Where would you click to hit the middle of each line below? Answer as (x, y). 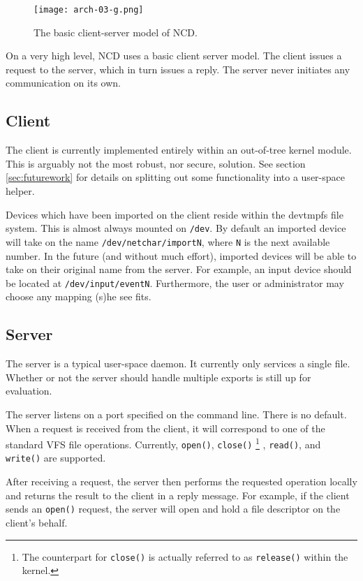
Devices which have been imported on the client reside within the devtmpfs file (175, 214)
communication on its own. (63, 83)
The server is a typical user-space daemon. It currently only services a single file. (178, 363)
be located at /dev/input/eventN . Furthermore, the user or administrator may (175, 282)
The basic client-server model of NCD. (116, 32)
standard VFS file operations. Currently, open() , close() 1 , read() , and (163, 443)
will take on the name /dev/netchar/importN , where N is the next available (168, 241)
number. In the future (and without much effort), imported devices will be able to (181, 255)
